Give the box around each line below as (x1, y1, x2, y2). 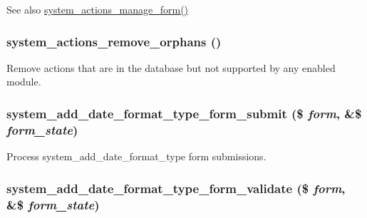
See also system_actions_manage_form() (6, 2, 189, 16)
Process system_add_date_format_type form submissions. (6, 149, 267, 164)
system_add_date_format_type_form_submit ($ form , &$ (6, 104, 362, 122)
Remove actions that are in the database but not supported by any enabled (6, 60, 336, 75)
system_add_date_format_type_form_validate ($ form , (6, 179, 346, 197)
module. (6, 74, 41, 89)
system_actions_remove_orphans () (6, 32, 222, 50)
